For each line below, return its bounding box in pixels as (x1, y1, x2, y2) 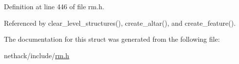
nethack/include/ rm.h (4, 50, 69, 60)
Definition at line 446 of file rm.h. (4, 1, 104, 11)
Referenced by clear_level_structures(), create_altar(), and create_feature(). (4, 17, 236, 28)
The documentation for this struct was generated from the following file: (4, 34, 220, 44)
